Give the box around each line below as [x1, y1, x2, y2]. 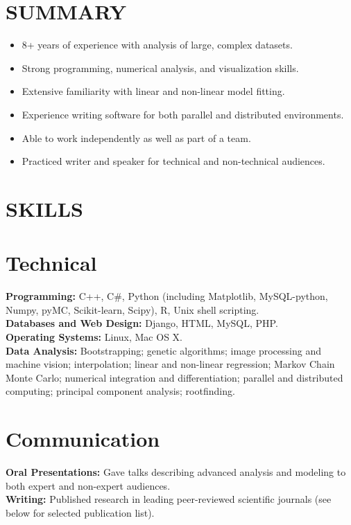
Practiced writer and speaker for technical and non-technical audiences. [22, 154, 325, 168]
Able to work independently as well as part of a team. [22, 130, 251, 145]
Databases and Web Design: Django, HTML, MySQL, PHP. [6, 316, 278, 330]
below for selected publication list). [6, 505, 155, 519]
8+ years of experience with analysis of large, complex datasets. [22, 37, 293, 52]
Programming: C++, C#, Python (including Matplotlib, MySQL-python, [6, 289, 328, 303]
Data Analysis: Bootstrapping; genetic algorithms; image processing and [6, 343, 321, 357]
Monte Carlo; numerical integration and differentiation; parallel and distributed [6, 370, 343, 384]
